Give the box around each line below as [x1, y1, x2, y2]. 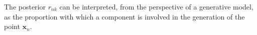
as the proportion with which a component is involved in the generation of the [4, 11, 245, 21]
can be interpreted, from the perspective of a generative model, [59, 1, 253, 11]
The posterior [4, 1, 46, 11]
